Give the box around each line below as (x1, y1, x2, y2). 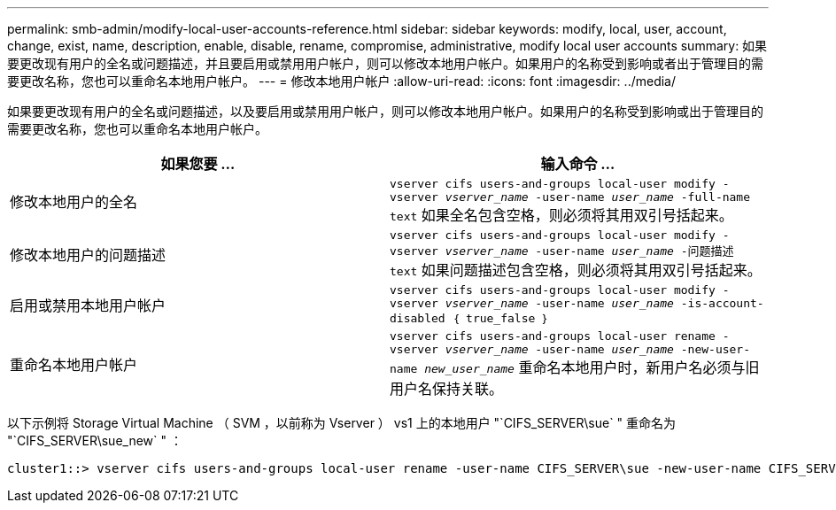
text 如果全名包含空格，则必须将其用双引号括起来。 (390, 206, 733, 224)
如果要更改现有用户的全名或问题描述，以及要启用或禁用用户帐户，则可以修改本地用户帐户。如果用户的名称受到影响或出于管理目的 (7, 104, 763, 119)
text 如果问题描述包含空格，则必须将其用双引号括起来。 (390, 261, 762, 279)
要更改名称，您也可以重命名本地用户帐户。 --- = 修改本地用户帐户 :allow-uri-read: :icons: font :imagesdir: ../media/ (7, 73, 677, 89)
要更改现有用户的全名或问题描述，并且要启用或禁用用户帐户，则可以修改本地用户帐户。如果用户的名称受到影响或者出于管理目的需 (7, 56, 763, 71)
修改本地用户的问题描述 (10, 246, 166, 264)
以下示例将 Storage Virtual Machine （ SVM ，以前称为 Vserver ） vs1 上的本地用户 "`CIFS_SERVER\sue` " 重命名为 (7, 415, 677, 430)
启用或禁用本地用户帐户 (10, 297, 166, 314)
